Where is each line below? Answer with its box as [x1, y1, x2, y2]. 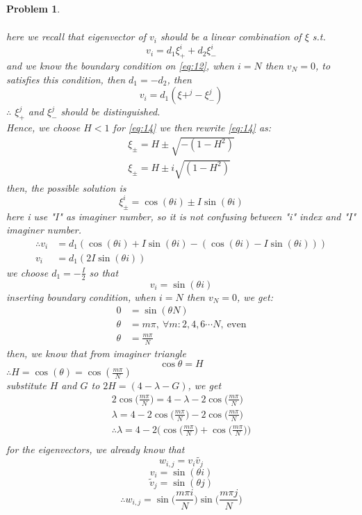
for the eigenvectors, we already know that [6, 441, 185, 456]
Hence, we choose [6, 120, 81, 134]
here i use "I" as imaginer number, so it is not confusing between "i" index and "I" [6, 209, 356, 223]
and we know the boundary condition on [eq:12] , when [6, 58, 234, 72]
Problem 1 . [6, 1, 60, 15]
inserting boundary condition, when [6, 289, 156, 304]
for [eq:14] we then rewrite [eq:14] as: [113, 120, 272, 134]
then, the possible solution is [6, 180, 126, 195]
